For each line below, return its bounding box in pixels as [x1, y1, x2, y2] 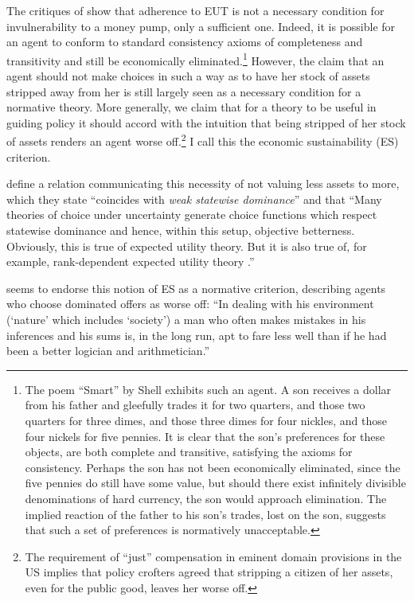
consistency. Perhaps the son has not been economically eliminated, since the [25, 459, 400, 475]
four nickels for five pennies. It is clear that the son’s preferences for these [25, 427, 385, 444]
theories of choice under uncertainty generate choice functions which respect [6, 206, 377, 223]
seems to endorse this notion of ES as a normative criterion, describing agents [6, 279, 386, 296]
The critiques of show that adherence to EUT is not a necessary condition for [6, 2, 385, 18]
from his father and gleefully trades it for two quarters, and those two [25, 396, 365, 413]
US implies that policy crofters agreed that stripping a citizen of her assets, [25, 564, 393, 580]
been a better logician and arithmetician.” [6, 342, 210, 359]
